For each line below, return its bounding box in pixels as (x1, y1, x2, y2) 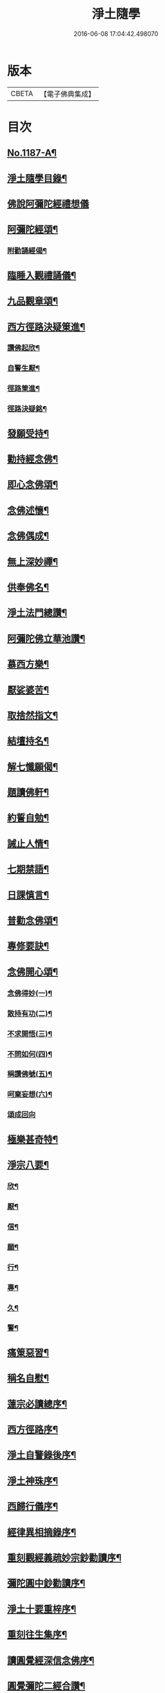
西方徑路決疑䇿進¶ (7, 321, 86, 332)
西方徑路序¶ (7, 1424, 59, 1435)
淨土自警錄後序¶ (7, 1449, 77, 1461)
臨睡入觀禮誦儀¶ (7, 269, 77, 281)
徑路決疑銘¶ (7, 404, 47, 414)
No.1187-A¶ (7, 147, 57, 159)
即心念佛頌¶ (7, 479, 59, 490)
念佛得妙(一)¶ (7, 988, 52, 998)
